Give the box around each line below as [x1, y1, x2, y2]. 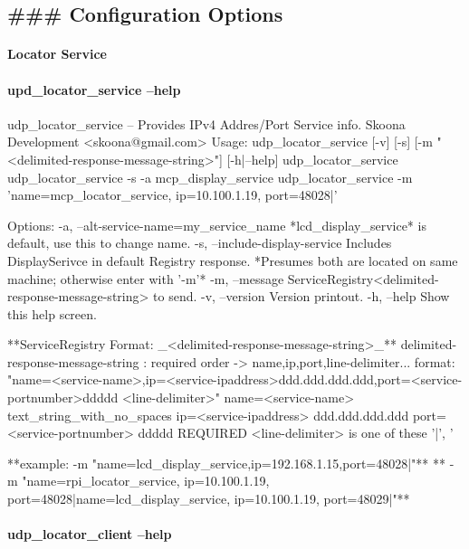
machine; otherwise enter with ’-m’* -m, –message [7, 269, 284, 288]
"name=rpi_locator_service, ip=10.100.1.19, [22, 471, 270, 490]
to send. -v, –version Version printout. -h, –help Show [153, 287, 450, 306]
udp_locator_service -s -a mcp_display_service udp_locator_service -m [7, 167, 413, 186]
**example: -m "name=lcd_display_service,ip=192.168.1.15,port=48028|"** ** [7, 453, 446, 472]
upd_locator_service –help [7, 80, 181, 99]
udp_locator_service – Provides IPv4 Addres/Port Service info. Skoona [7, 114, 406, 133]
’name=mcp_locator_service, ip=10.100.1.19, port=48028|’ [7, 185, 338, 204]
